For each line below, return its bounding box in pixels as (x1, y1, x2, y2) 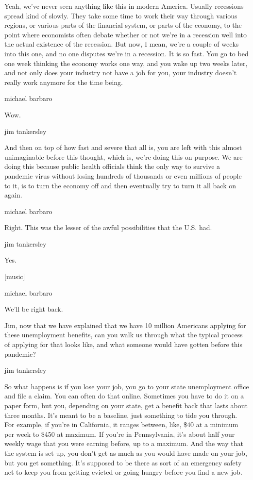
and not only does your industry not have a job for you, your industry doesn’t (4, 67, 237, 78)
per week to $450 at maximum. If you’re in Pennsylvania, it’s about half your (4, 429, 235, 439)
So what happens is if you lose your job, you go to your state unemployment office (4, 381, 249, 391)
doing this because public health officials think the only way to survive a (4, 161, 220, 171)
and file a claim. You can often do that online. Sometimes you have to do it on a (4, 391, 244, 401)
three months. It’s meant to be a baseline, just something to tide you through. (4, 410, 237, 420)
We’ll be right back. (4, 304, 63, 314)
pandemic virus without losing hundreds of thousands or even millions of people (4, 170, 242, 181)
